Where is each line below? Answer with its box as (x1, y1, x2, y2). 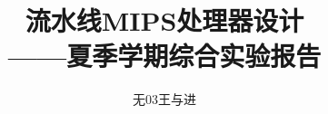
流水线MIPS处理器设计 (25, 2, 304, 39)
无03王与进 (133, 90, 196, 109)
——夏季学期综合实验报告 (7, 37, 322, 74)
